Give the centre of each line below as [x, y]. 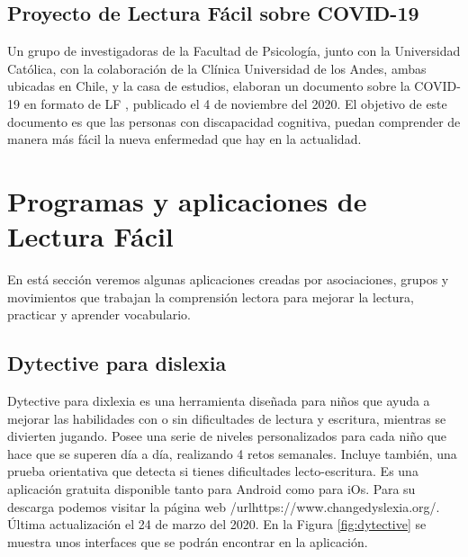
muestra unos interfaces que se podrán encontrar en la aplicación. [188, 541]
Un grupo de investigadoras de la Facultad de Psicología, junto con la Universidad [234, 51]
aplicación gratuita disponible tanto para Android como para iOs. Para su [211, 489]
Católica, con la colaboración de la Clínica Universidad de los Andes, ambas [217, 68]
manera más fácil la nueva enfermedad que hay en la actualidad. [184, 139]
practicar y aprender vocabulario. [99, 314]
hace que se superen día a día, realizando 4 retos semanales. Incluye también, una [232, 453]
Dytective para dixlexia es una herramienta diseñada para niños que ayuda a [219, 401]
